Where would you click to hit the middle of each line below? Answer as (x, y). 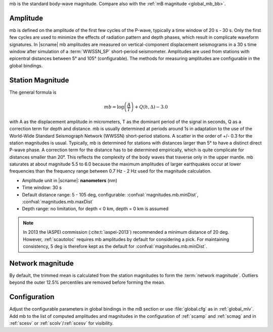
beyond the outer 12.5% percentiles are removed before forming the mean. (87, 282)
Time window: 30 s (42, 188)
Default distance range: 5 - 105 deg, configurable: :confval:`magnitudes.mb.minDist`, (110, 194)
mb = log (114, 107)
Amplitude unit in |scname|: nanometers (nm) (70, 180)
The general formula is (33, 92)
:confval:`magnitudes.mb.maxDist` (58, 202)
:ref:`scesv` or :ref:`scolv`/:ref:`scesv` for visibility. (61, 323)
